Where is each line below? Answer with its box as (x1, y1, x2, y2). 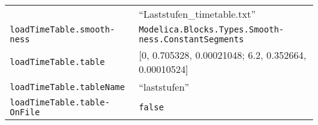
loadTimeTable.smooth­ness (10, 25, 115, 44)
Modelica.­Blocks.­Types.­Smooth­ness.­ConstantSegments (138, 25, 284, 44)
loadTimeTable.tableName (10, 81, 125, 92)
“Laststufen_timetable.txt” (138, 7, 256, 21)
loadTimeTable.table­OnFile (10, 97, 110, 117)
